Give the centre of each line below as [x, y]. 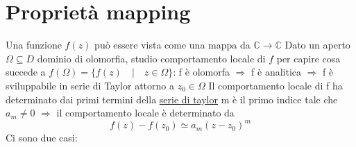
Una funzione [34, 45]
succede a [26, 72]
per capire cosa [308, 58]
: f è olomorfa [201, 72]
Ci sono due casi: [42, 138]
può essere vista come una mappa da [172, 45]
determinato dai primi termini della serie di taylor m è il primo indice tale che [172, 99]
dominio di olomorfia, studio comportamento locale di [151, 58]
